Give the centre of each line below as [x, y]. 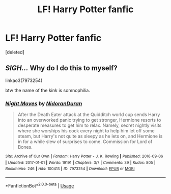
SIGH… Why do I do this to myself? [62, 68]
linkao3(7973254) [24, 80]
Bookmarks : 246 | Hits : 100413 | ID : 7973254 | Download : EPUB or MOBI [70, 169]
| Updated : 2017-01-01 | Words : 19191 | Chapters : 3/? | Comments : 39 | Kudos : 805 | [81, 162]
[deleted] [15, 52]
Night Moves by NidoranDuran [44, 103]
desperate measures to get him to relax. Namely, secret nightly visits [90, 125]
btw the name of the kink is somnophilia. [48, 90]
